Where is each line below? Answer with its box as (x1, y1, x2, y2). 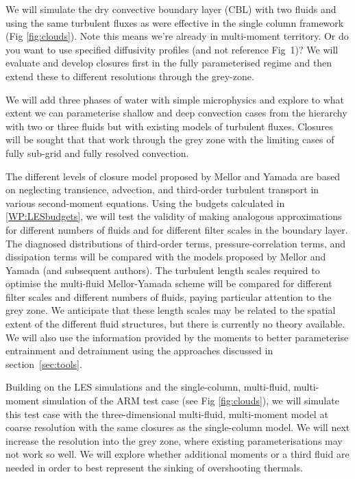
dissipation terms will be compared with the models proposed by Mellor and (5, 249, 326, 264)
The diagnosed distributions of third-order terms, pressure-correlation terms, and (5, 236, 346, 250)
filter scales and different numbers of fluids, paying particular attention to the (5, 289, 332, 304)
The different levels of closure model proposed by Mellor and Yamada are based (5, 169, 341, 183)
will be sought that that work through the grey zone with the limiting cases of (5, 132, 334, 147)
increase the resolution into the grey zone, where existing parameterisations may (5, 433, 343, 447)
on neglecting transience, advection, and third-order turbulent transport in (5, 182, 319, 197)
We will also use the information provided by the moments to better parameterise (5, 330, 349, 344)
